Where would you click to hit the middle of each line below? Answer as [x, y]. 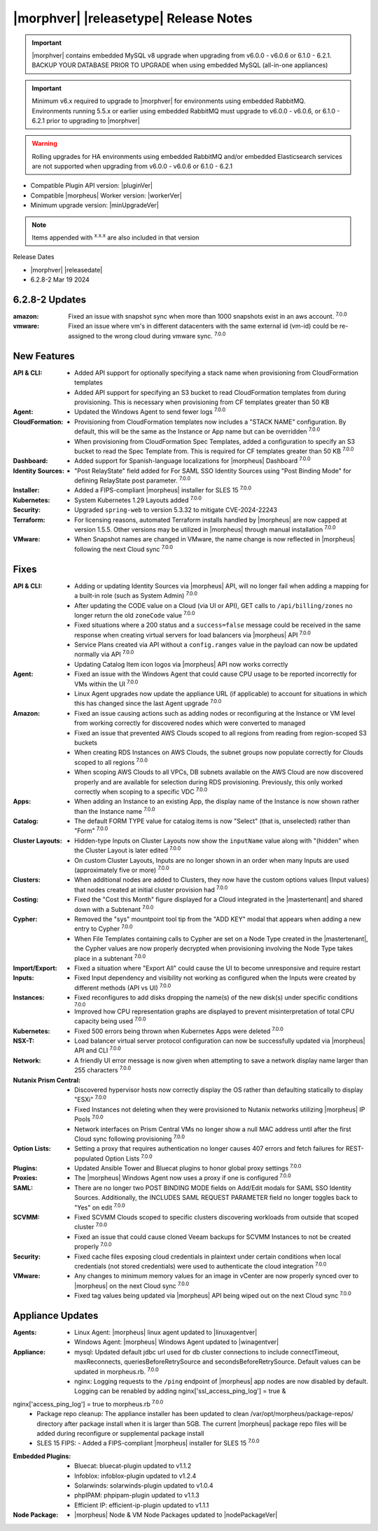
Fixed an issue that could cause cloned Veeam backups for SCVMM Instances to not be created [213, 1237]
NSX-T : [24, 1041]
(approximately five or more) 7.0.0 [122, 870]
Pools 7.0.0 [89, 1118]
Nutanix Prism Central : [47, 1080]
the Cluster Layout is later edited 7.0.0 [128, 850]
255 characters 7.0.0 [103, 1069]
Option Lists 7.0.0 [129, 1158]
